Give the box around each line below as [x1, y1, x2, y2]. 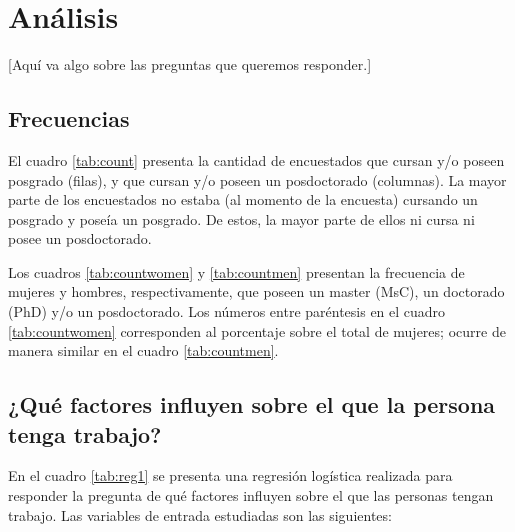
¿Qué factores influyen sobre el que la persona [8, 389, 496, 420]
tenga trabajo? [8, 418, 162, 449]
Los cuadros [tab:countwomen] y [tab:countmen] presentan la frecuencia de [8, 261, 465, 282]
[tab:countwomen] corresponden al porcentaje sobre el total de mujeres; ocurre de [8, 320, 506, 341]
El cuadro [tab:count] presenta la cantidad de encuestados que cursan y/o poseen [8, 149, 505, 170]
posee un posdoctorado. [8, 228, 152, 249]
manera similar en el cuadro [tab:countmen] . [8, 340, 279, 361]
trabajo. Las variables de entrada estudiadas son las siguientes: [8, 504, 392, 525]
